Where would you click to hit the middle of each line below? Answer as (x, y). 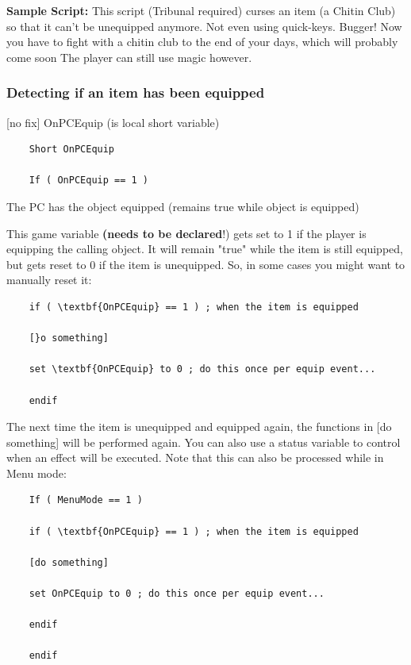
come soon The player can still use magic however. (129, 57)
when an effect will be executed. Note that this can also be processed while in (195, 457)
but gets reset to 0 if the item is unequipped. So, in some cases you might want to (206, 264)
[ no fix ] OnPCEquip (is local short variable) (113, 122)
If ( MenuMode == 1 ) (86, 500)
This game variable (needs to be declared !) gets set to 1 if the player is (186, 233)
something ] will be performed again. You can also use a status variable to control (204, 442)
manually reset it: (49, 280)
